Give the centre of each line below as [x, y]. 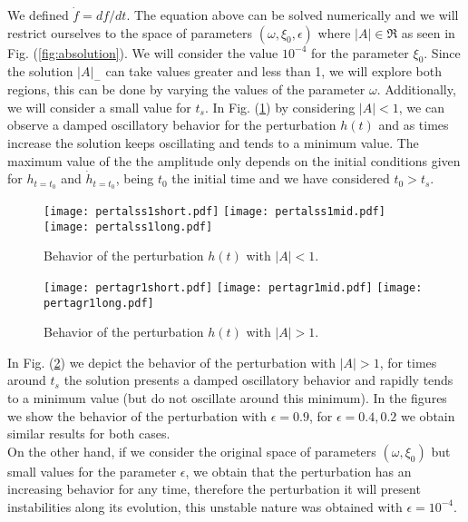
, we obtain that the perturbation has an [298, 471]
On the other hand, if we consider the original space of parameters [192, 451]
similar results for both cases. [89, 433]
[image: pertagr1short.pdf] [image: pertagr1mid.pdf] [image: [233, 287]
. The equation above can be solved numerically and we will [292, 15]
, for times [408, 362]
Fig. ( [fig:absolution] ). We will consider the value [143, 52]
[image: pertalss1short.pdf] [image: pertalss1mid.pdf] [214, 212]
